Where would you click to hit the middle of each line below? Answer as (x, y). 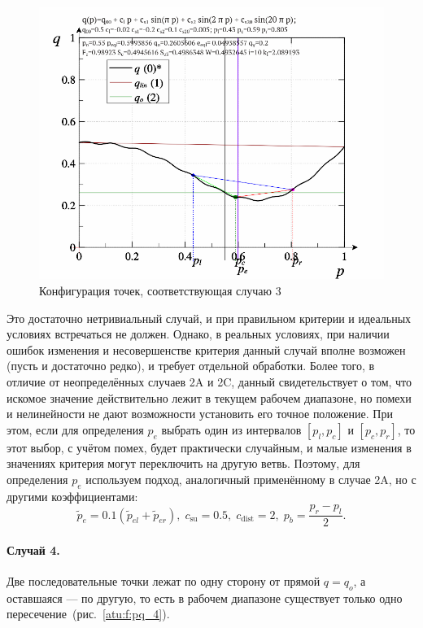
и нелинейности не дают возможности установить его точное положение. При (200, 414)
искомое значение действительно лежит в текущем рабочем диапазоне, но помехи (209, 397)
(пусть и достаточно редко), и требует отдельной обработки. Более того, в (191, 366)
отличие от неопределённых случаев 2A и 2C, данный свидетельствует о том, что (209, 382)
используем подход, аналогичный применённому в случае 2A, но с (251, 480)
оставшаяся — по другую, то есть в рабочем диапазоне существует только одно (205, 597)
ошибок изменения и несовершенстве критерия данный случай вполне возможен (206, 349)
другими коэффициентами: (72, 496)
